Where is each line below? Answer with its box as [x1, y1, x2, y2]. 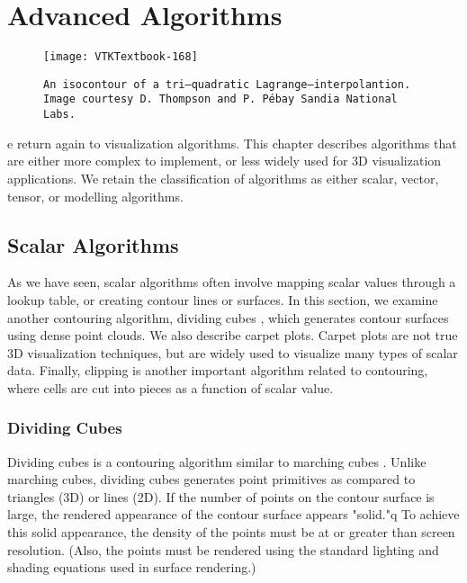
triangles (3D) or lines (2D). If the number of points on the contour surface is [7, 487, 435, 506]
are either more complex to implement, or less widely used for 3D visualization [7, 151, 442, 170]
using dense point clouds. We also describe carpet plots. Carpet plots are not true [7, 326, 458, 345]
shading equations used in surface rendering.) [7, 558, 256, 577]
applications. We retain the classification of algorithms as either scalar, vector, [7, 168, 439, 187]
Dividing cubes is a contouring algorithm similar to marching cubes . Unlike [7, 452, 427, 471]
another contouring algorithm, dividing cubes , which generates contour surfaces [7, 308, 449, 327]
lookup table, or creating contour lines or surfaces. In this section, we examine [7, 290, 438, 309]
